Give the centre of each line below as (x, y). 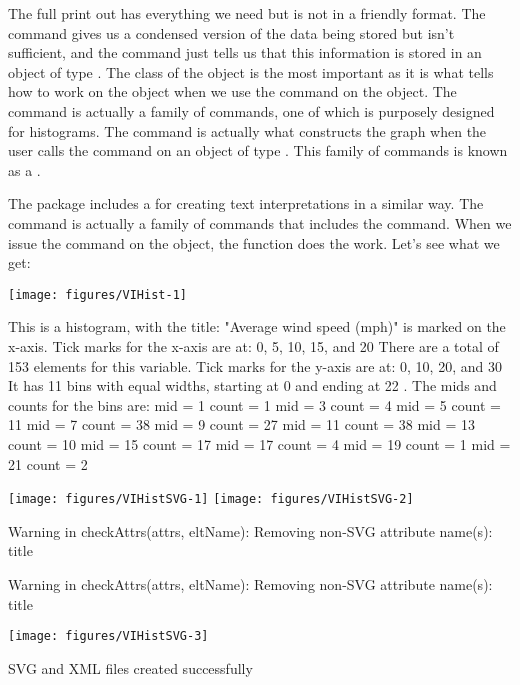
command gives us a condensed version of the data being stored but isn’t (231, 32)
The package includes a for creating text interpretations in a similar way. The (246, 203)
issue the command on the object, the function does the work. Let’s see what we (254, 242)
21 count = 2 (48, 463)
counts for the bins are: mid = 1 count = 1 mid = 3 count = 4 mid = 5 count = (254, 404)
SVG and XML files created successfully (130, 667)
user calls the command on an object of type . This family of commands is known (258, 150)
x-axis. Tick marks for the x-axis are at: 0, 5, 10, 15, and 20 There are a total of (253, 345)
